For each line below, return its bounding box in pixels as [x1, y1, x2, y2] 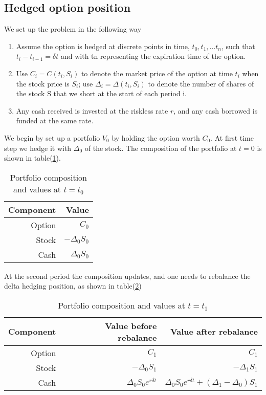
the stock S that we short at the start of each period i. [16, 88, 187, 99]
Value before [105, 319, 157, 332]
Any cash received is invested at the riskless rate [16, 105, 168, 116]
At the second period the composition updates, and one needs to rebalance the [4, 270, 251, 281]
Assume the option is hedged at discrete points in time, [16, 40, 190, 51]
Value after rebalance [170, 325, 258, 338]
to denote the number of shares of [148, 78, 254, 89]
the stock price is [16, 78, 70, 89]
